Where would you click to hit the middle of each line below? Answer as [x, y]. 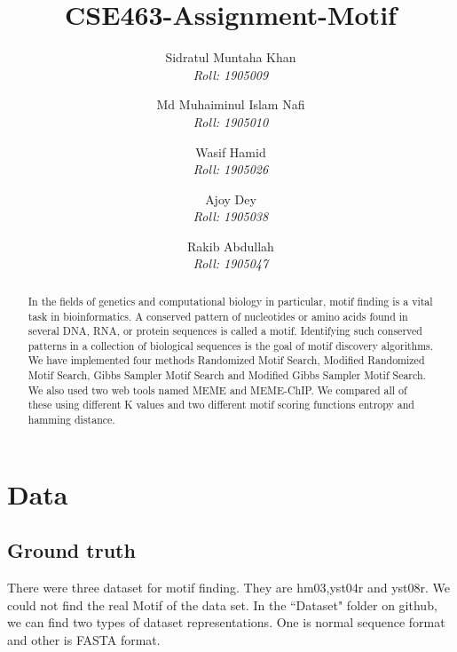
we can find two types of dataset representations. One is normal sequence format [226, 622]
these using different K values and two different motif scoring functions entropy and [221, 405]
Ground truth [71, 550]
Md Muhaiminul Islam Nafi [231, 104]
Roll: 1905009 [231, 74]
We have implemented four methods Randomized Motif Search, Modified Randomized [226, 360]
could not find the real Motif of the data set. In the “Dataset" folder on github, [222, 604]
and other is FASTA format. [84, 639]
